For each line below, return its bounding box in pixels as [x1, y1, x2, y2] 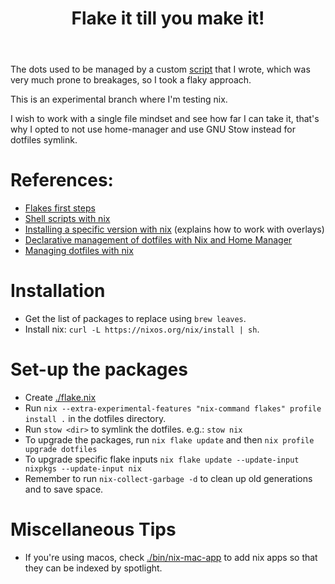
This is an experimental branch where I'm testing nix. [10, 93, 228, 106]
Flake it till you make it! [71, 7, 265, 30]
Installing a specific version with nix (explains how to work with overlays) [24, 223, 325, 236]
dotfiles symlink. [10, 134, 78, 146]
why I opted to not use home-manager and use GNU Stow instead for [10, 123, 296, 136]
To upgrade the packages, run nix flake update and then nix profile [24, 434, 315, 446]
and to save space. [24, 483, 104, 495]
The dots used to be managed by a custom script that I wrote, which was [10, 63, 311, 76]
